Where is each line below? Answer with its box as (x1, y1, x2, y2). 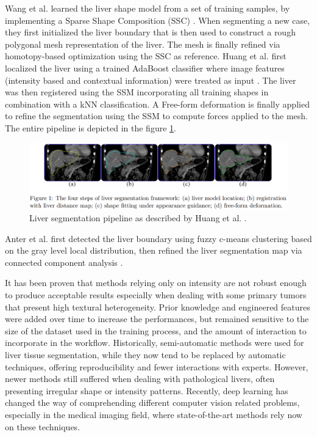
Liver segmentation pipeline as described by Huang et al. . (29, 211, 247, 224)
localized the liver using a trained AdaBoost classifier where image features (5, 61, 285, 74)
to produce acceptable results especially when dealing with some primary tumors (5, 288, 307, 301)
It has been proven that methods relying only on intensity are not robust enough (5, 276, 307, 289)
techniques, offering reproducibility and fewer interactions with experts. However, (5, 360, 308, 373)
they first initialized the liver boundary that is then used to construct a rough (5, 26, 296, 39)
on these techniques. (5, 420, 80, 433)
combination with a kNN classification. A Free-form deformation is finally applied (5, 97, 310, 110)
